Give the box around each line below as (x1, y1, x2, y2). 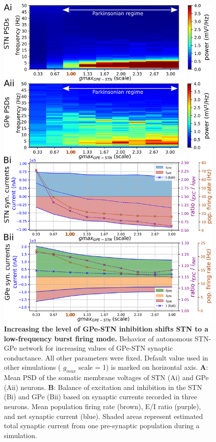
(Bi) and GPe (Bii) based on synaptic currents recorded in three (4, 391, 197, 402)
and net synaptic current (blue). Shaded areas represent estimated (4, 411, 203, 421)
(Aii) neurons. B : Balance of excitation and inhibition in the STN (4, 382, 202, 392)
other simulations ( (4, 362, 61, 372)
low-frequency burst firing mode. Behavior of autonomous (4, 333, 192, 343)
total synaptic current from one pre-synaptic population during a (4, 420, 200, 431)
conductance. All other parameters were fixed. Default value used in (4, 352, 208, 362)
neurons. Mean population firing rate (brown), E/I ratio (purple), (4, 401, 201, 411)
